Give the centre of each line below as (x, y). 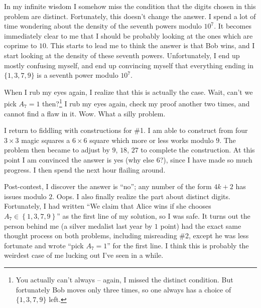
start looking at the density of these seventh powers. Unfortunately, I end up (122, 55)
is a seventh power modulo (78, 75)
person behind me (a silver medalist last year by (78, 225)
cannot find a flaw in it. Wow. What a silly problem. (85, 113)
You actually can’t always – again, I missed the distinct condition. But (124, 279)
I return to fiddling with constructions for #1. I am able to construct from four (126, 130)
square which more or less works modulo (152, 140)
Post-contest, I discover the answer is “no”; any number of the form (108, 186)
